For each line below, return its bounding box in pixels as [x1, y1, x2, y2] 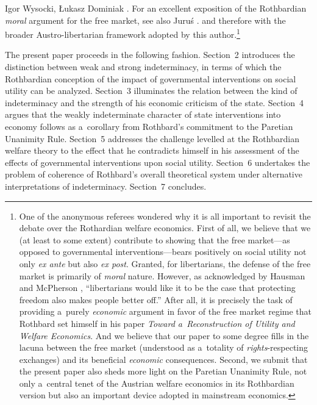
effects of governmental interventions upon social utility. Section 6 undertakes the [5, 156, 310, 168]
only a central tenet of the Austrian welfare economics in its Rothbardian [19, 376, 294, 389]
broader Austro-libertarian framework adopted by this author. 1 [5, 26, 240, 40]
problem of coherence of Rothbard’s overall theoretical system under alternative [5, 168, 302, 181]
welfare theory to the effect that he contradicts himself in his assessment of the [5, 144, 299, 157]
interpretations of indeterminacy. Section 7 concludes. [5, 179, 207, 192]
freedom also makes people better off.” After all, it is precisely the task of [19, 293, 293, 306]
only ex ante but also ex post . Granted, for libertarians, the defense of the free [19, 257, 311, 270]
